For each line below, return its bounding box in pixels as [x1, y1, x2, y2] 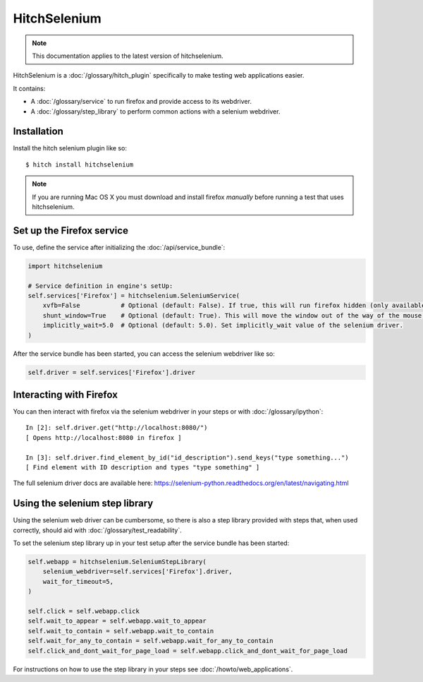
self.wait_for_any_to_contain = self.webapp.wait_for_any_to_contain [27, 637, 274, 645]
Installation [13, 126, 63, 138]
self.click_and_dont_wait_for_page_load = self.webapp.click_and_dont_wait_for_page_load [27, 647, 348, 654]
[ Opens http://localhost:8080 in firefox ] [25, 433, 183, 441]
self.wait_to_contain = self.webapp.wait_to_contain [27, 627, 214, 635]
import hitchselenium [27, 262, 103, 270]
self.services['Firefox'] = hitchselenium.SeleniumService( [27, 292, 240, 300]
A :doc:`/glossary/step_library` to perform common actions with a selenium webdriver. [30, 107, 281, 116]
